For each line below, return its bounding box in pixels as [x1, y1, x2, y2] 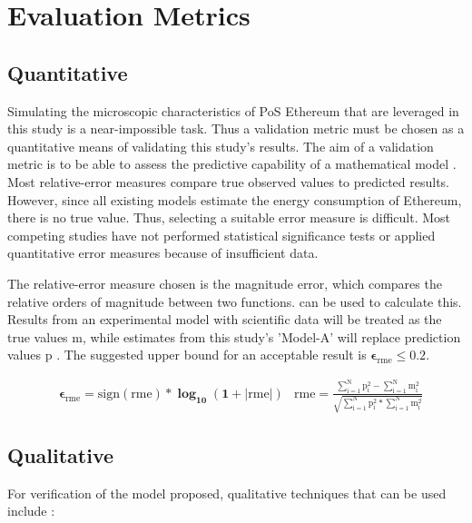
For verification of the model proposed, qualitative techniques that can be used [7, 483, 447, 502]
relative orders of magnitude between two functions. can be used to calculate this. [7, 291, 462, 311]
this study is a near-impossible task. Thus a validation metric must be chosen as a [7, 119, 465, 138]
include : [7, 501, 55, 520]
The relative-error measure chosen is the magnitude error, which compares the [7, 273, 442, 292]
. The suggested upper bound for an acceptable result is [56, 345, 367, 364]
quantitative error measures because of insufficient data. [7, 243, 319, 262]
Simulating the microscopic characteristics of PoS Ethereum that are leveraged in [7, 101, 459, 120]
